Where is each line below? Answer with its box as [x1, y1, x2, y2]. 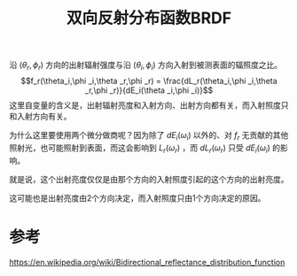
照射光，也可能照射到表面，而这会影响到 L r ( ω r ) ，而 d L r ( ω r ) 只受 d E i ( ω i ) [9, 142, 270, 155]
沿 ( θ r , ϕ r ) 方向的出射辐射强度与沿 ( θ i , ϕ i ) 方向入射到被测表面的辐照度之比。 [9, 59, 283, 72]
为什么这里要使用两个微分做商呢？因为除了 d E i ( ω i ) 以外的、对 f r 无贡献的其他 [9, 129, 289, 142]
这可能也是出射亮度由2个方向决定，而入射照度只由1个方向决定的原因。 [9, 192, 266, 203]
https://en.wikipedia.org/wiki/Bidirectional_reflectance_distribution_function [9, 257, 285, 267]
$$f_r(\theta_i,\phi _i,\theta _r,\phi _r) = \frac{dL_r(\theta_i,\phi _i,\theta [20, 75, 277, 86]
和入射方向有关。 [9, 111, 72, 121]
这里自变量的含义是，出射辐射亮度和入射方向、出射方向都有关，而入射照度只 [9, 99, 289, 111]
